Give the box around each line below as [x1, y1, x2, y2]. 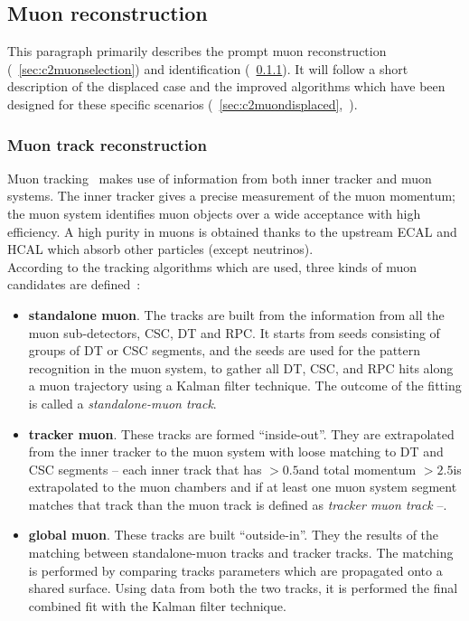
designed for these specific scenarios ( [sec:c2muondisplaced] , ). [7, 94, 358, 113]
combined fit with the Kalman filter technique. [28, 596, 286, 615]
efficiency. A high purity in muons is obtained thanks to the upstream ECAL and [7, 221, 457, 240]
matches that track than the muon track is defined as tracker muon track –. [28, 494, 447, 513]
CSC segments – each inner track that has [28, 459, 262, 478]
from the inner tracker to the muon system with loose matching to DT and [28, 442, 444, 461]
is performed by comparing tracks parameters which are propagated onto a [28, 560, 443, 579]
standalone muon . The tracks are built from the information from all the [28, 305, 445, 324]
